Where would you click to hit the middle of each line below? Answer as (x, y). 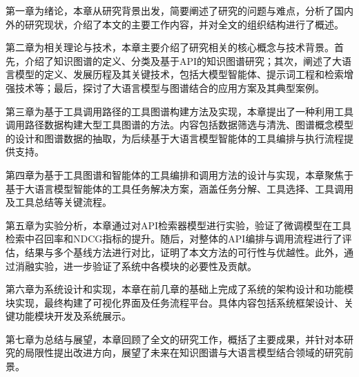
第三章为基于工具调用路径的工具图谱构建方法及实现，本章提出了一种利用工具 (179, 111)
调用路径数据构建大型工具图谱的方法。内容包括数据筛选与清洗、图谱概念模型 (179, 125)
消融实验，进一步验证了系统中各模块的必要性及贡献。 (136, 265)
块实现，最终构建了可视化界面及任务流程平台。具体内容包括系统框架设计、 (175, 302)
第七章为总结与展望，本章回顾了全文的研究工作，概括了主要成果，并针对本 (175, 339)
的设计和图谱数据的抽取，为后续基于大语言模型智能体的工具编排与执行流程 (175, 138)
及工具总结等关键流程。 (59, 202)
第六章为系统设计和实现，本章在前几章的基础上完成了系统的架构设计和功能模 (179, 289)
